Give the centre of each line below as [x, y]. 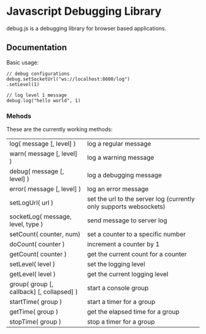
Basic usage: [23, 62]
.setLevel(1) [23, 84]
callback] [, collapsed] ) [44, 292]
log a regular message [119, 144]
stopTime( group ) [35, 322]
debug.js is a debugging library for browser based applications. [86, 28]
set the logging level [116, 264]
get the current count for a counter [137, 254]
